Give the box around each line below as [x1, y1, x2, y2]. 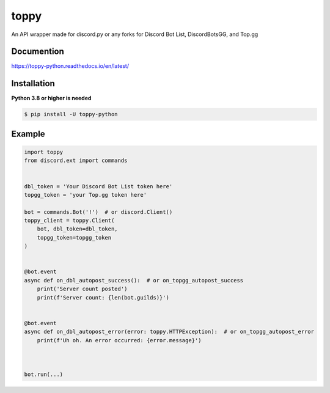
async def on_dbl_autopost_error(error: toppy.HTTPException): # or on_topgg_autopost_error [24, 328, 315, 336]
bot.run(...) [24, 371, 64, 378]
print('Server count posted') [37, 285, 128, 293]
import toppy [24, 149, 64, 155]
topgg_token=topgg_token [37, 234, 112, 241]
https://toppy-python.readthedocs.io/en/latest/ [11, 62, 130, 70]
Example [11, 128, 45, 139]
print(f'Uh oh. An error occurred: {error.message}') [37, 337, 202, 343]
